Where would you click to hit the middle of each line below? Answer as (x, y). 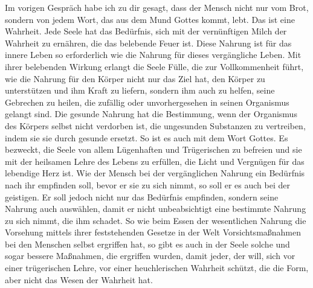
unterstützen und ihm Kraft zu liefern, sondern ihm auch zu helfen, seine (140, 90)
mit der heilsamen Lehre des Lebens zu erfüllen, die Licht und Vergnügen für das (155, 161)
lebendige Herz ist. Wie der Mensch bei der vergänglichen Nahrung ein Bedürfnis (155, 173)
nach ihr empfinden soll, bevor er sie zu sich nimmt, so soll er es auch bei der (147, 184)
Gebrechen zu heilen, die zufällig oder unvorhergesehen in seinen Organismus (147, 102)
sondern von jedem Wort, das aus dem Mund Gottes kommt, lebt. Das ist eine (150, 19)
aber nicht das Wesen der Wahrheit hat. (79, 279)
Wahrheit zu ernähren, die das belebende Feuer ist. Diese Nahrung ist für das (148, 43)
